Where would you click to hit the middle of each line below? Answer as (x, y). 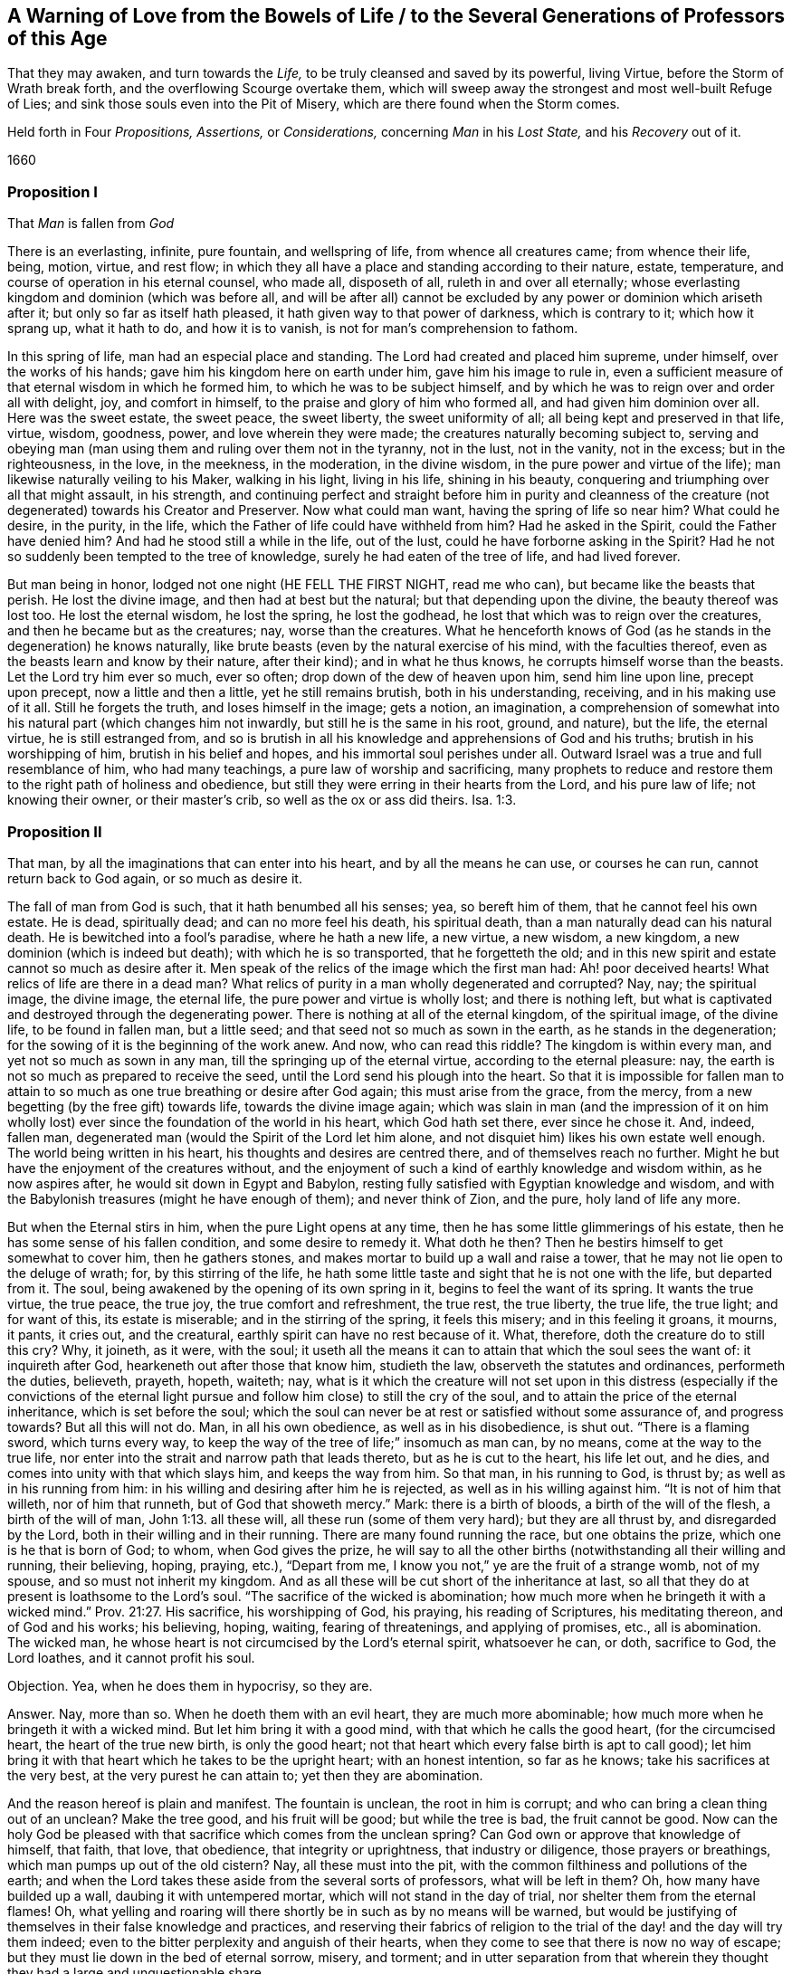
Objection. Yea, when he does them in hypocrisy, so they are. (190, 1685)
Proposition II (55, 831)
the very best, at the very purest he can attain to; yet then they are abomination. (245, 1775)
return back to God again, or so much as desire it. (155, 878)
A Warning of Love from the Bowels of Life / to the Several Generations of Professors (396, 16)
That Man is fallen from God (91, 224)
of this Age (57, 38)
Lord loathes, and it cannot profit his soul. (131, 1657)
